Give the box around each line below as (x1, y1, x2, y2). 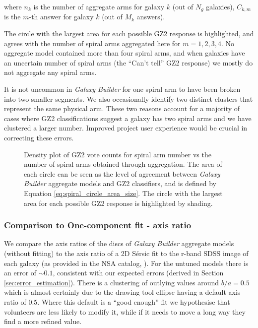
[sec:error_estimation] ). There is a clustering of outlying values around (4, 277, 219, 287)
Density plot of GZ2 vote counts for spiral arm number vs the (24, 149, 211, 159)
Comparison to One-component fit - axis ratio (4, 219, 192, 231)
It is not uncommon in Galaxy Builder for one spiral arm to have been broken (4, 84, 241, 94)
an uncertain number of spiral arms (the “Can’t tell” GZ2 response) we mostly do (4, 57, 253, 67)
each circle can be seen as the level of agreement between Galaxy (24, 168, 220, 179)
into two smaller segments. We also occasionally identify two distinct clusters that (4, 93, 253, 104)
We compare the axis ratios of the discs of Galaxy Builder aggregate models (4, 238, 234, 249)
